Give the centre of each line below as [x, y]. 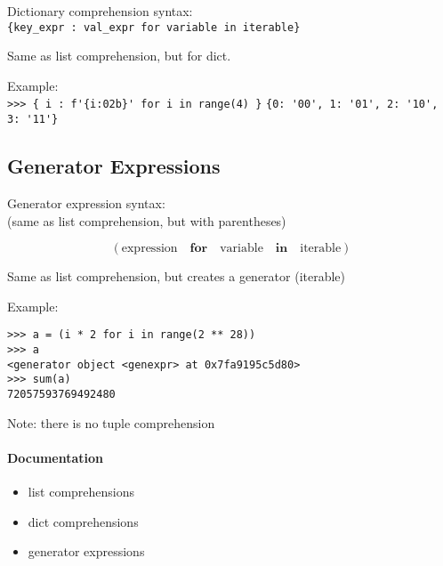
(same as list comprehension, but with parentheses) [147, 220]
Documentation [56, 457]
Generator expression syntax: [86, 202]
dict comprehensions [83, 521]
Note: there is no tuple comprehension [111, 422]
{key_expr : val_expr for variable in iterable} [154, 27]
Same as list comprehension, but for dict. [119, 56]
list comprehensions [81, 491]
